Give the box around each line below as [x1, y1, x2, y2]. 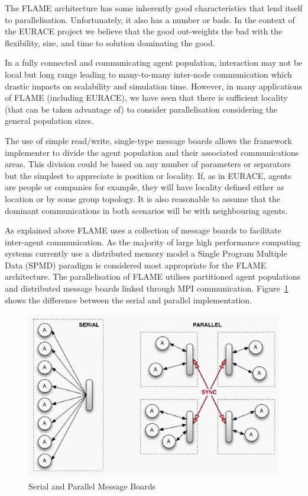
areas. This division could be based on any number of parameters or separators [5, 158, 291, 170]
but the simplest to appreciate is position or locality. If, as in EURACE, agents [5, 169, 291, 181]
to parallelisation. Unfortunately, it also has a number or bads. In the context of [5, 13, 295, 25]
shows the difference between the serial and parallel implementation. [5, 293, 252, 306]
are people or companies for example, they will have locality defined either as [5, 181, 284, 193]
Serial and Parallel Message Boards [28, 480, 156, 492]
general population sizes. [5, 114, 93, 127]
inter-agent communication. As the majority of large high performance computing [5, 235, 301, 248]
